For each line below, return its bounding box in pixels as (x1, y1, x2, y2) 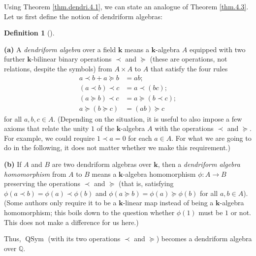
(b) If (4, 159, 22, 169)
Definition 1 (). (4, 28, 55, 38)
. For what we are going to (171, 132, 252, 143)
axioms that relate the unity (4, 123, 89, 133)
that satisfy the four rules (150, 63, 228, 73)
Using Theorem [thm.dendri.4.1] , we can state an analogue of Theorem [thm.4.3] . (4, 1, 249, 11)
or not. (230, 207, 251, 218)
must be (198, 207, 223, 218)
